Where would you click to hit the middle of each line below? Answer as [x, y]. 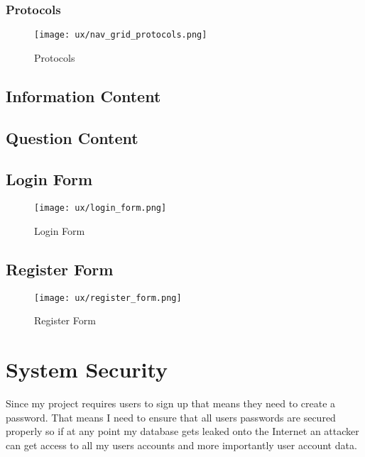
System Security [87, 369]
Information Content [83, 95]
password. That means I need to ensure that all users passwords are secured [171, 417]
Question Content [72, 137]
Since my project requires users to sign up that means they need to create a [171, 403]
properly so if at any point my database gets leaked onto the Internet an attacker [182, 431]
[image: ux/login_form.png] [100, 208]
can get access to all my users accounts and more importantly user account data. [181, 445]
